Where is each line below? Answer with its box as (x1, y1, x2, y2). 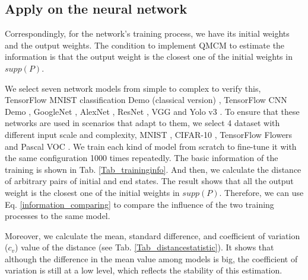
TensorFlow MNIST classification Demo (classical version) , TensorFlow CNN (5, 94, 287, 106)
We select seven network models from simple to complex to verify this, (5, 82, 261, 94)
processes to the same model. (5, 210, 110, 222)
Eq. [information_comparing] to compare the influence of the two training (5, 198, 274, 210)
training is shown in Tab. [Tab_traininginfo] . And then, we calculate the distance (5, 163, 301, 175)
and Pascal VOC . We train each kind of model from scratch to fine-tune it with (5, 140, 297, 152)
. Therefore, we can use (219, 186, 304, 198)
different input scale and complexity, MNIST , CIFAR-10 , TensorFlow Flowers (5, 128, 293, 140)
